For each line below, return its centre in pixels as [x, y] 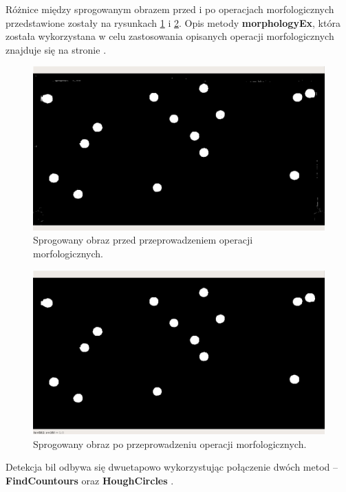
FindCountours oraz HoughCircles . [90, 480]
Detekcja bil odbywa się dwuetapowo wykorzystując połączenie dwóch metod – [172, 467]
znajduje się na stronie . [56, 49]
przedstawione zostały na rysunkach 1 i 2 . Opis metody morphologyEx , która [173, 22]
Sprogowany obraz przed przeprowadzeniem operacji [143, 240]
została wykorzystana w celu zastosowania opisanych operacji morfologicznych [170, 36]
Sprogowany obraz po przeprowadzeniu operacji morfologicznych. [170, 443]
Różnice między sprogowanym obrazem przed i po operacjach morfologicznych [170, 9]
